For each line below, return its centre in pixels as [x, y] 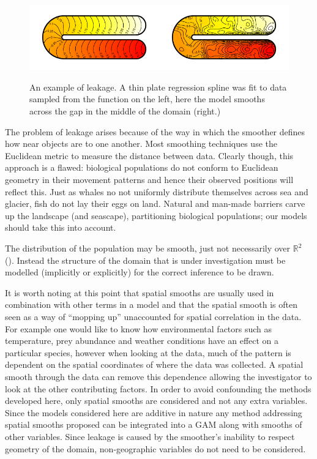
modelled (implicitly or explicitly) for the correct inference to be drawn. [140, 272]
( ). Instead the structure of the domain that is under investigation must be [145, 260]
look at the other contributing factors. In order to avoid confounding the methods [158, 388]
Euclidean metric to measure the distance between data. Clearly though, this [149, 155]
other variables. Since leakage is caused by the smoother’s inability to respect [150, 436]
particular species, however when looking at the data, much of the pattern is [148, 352]
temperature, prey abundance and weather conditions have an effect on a [142, 341]
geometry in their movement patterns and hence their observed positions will [149, 180]
